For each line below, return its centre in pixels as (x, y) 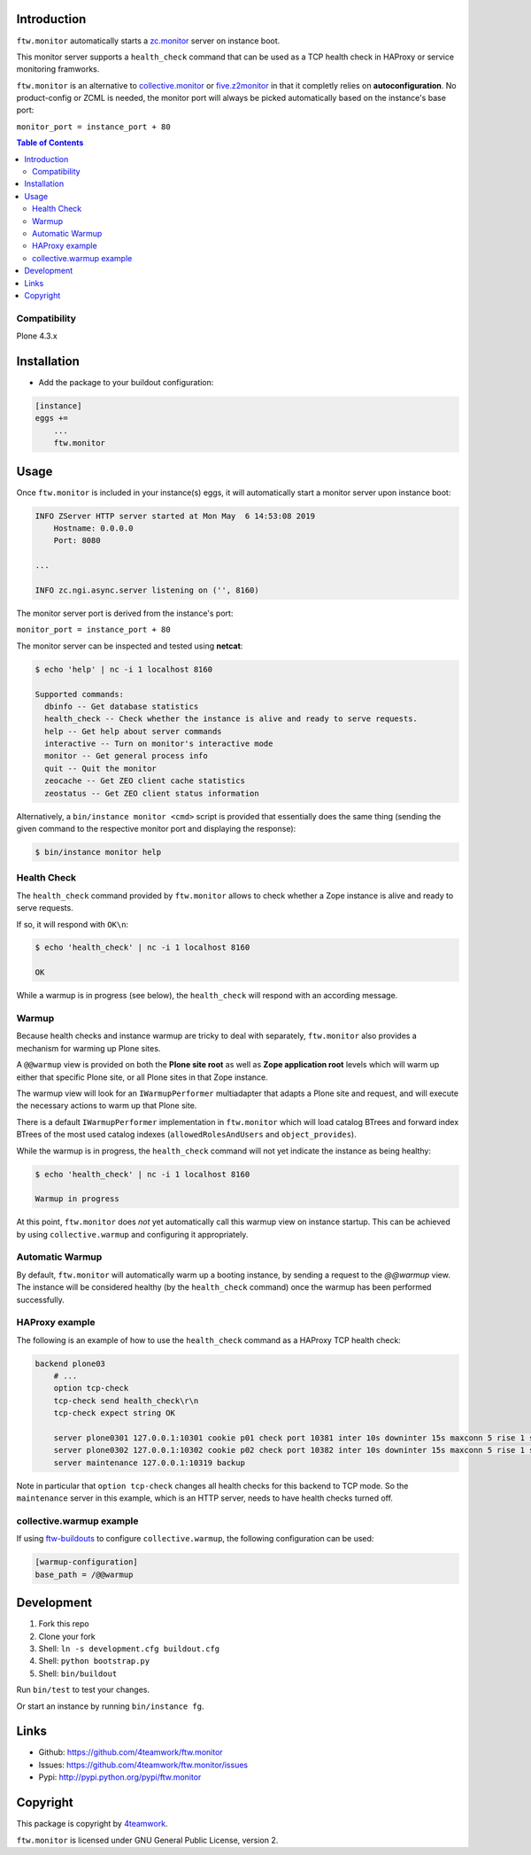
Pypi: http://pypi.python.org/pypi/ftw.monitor (120, 1777)
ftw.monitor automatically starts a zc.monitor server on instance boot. (148, 41)
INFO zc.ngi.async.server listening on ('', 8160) (147, 590)
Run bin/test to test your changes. (83, 1690)
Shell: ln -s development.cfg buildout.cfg (129, 1649)
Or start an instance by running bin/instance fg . (110, 1706)
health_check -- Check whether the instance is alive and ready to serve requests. (231, 719)
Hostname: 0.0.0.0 (93, 528)
